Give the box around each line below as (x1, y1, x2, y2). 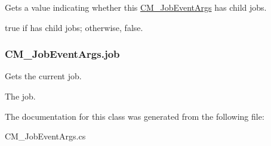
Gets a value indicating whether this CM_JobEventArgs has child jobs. (5, 1, 267, 13)
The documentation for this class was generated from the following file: (5, 110, 264, 122)
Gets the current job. (5, 70, 82, 82)
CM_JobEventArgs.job (5, 46, 120, 61)
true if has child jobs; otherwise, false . (5, 21, 143, 33)
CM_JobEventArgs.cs (5, 130, 86, 142)
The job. (5, 90, 36, 102)
